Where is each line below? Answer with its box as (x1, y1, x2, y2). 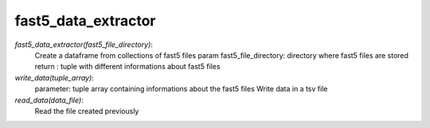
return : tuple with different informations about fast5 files (34, 62, 221, 72)
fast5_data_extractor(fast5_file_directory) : (14, 40, 153, 49)
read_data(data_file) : (14, 95, 84, 105)
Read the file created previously (34, 106, 139, 115)
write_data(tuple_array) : (14, 72, 95, 83)
